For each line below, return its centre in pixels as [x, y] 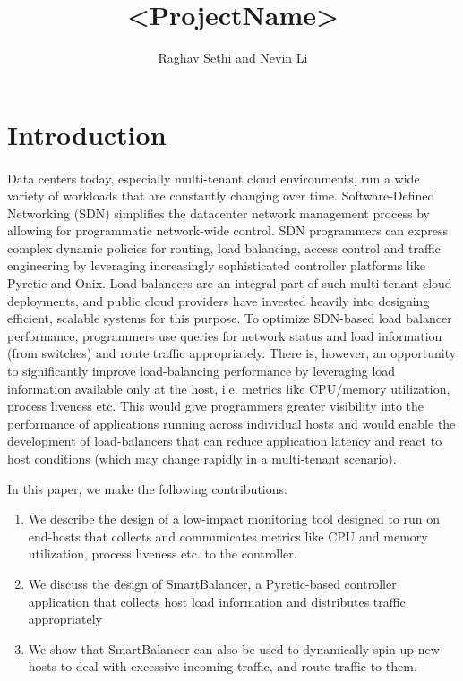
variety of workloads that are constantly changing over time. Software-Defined [221, 196]
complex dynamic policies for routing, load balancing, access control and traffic [224, 247]
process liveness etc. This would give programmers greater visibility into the [216, 406]
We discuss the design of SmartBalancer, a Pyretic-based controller [212, 583]
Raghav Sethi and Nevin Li [233, 58]
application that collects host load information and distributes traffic [217, 601]
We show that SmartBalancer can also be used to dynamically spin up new [234, 648]
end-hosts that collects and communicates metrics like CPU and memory [228, 536]
